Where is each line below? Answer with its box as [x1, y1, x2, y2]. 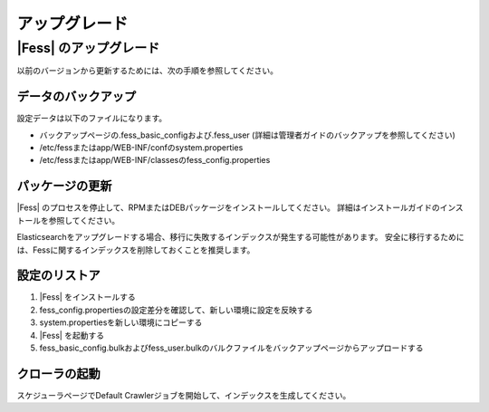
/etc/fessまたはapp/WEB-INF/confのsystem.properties [39, 142, 244, 153]
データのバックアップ [16, 89, 136, 104]
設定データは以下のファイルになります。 [16, 113, 168, 124]
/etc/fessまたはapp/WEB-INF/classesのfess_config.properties [39, 155, 271, 166]
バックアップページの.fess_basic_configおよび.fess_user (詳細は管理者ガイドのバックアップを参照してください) [39, 129, 456, 140]
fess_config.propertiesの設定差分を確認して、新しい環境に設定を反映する [39, 304, 313, 315]
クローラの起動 [16, 366, 101, 381]
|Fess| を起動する [39, 330, 104, 340]
